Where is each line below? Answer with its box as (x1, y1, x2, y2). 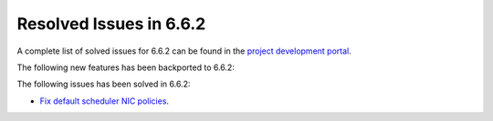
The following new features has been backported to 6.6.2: (16, 62, 235, 73)
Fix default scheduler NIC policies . (39, 96, 169, 106)
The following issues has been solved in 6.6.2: (16, 78, 191, 90)
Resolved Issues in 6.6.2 (16, 14, 206, 34)
